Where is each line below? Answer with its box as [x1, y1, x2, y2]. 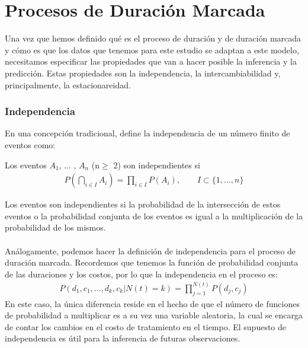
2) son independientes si [113, 158, 200, 171]
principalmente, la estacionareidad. [5, 78, 131, 91]
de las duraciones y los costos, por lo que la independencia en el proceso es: [5, 267, 278, 280]
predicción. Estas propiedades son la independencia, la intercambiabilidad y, [5, 66, 281, 79]
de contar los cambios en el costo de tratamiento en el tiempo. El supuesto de [5, 320, 287, 333]
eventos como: [5, 138, 56, 151]
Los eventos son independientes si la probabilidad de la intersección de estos [5, 198, 281, 210]
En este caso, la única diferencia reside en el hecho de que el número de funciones [5, 297, 300, 309]
